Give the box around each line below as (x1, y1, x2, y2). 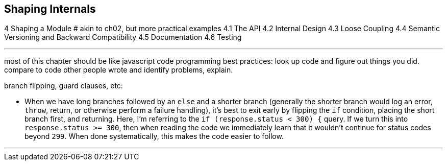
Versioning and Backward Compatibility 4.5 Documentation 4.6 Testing (4, 33, 242, 42)
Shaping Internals (4, 3, 96, 15)
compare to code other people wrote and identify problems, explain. (4, 65, 233, 75)
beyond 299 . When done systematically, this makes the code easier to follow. (24, 132, 284, 141)
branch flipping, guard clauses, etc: (4, 81, 123, 90)
